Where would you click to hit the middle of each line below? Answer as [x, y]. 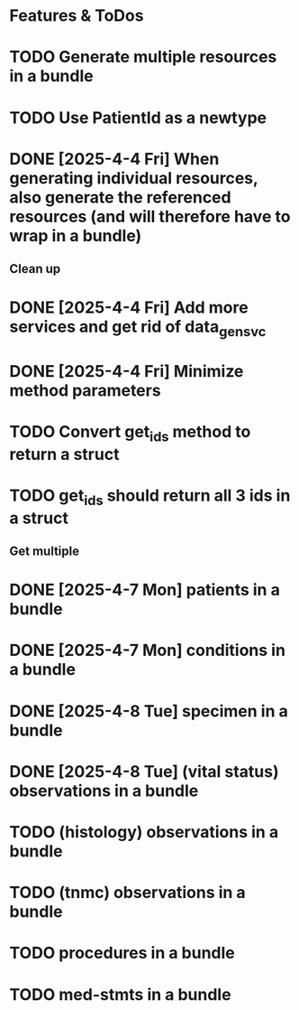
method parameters [85, 391]
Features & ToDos [77, 16]
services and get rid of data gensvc [138, 328]
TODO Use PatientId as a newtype [138, 117]
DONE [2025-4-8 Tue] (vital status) [144, 771]
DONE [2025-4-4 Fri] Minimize [127, 372]
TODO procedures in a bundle [122, 953]
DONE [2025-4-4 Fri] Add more [129, 308]
